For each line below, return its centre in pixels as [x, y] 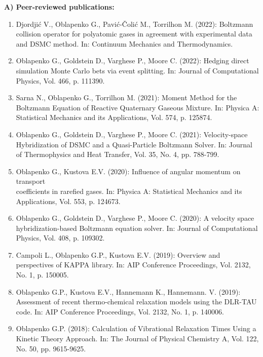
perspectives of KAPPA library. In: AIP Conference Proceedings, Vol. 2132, [133, 265]
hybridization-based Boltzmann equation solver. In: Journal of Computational [137, 228]
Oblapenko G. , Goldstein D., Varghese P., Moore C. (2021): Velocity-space [132, 134]
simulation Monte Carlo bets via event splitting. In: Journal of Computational [137, 70]
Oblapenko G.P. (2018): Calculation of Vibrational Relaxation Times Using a [136, 328]
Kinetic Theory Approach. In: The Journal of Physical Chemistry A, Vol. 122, [137, 339]
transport [31, 181]
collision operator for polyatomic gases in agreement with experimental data [134, 34]
